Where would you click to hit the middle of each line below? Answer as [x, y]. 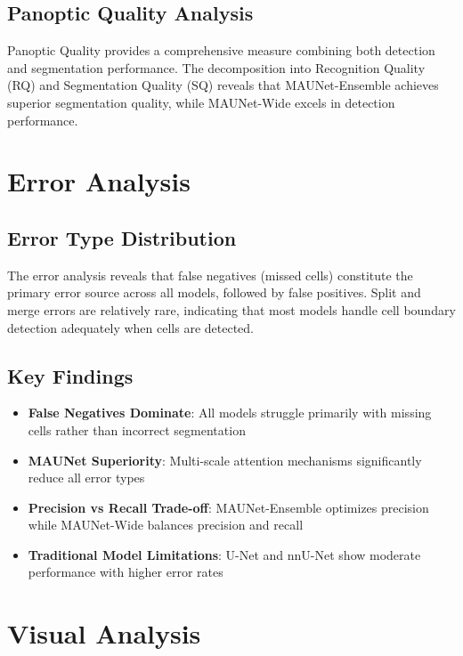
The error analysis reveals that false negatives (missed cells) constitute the [210, 275]
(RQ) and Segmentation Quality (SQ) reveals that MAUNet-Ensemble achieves [223, 85]
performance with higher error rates [126, 572]
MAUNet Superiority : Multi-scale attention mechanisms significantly [225, 460]
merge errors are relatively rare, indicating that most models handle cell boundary [231, 309]
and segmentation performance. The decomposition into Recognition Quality [216, 67]
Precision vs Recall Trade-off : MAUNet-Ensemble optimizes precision [228, 507]
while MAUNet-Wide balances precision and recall [166, 525]
